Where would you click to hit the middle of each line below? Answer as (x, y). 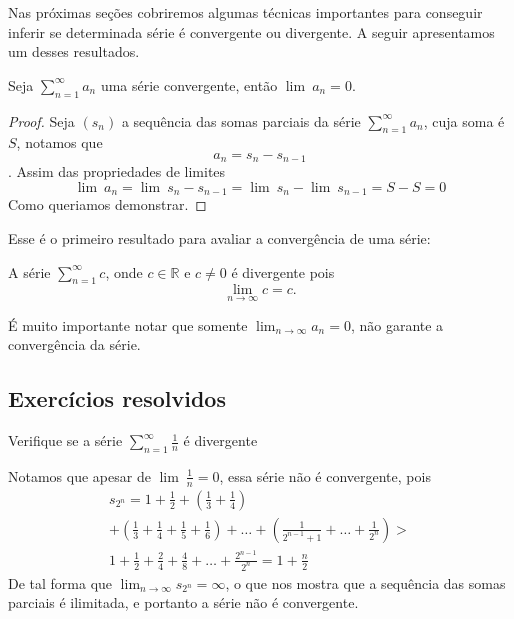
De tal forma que (60, 582)
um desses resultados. (74, 51)
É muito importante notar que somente (128, 324)
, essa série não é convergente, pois (325, 475)
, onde (124, 271)
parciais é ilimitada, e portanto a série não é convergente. (183, 602)
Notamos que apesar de (79, 475)
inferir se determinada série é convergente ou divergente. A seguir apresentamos (251, 31)
